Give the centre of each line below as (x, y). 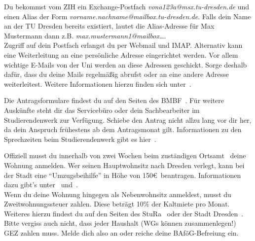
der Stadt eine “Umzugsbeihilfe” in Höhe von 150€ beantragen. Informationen (123, 175)
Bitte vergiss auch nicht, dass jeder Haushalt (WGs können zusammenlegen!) (120, 223)
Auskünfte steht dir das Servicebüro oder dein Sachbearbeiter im (102, 110)
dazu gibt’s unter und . (41, 185)
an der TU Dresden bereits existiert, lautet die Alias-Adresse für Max (109, 26)
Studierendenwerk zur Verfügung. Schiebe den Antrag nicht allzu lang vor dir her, (128, 120)
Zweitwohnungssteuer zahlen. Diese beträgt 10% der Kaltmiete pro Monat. (117, 204)
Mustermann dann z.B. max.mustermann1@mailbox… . (85, 35)
